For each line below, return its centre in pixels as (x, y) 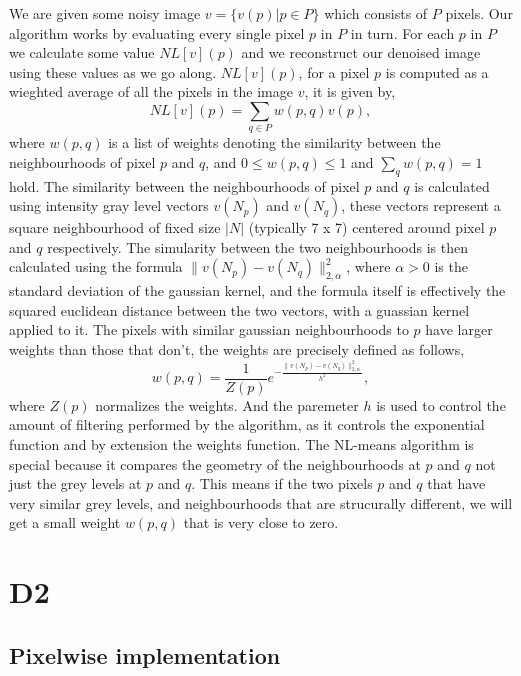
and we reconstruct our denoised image (361, 52)
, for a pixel (334, 71)
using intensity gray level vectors (109, 205)
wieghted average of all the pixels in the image (151, 91)
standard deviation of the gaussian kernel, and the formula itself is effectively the (257, 290)
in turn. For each (402, 32)
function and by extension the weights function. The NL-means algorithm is (241, 443)
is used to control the (441, 404)
